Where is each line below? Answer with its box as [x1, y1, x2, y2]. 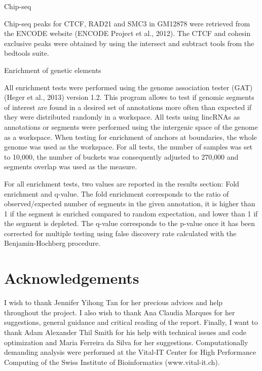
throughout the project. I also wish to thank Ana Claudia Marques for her [4, 307, 235, 317]
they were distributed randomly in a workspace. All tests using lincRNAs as [4, 112, 240, 122]
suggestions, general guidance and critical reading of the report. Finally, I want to [4, 317, 258, 327]
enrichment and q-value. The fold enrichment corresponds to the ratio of [4, 188, 229, 199]
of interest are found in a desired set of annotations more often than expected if [4, 101, 252, 112]
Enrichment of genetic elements [4, 64, 101, 75]
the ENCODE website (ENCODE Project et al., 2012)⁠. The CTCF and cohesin [4, 28, 251, 39]
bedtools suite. [4, 48, 49, 58]
